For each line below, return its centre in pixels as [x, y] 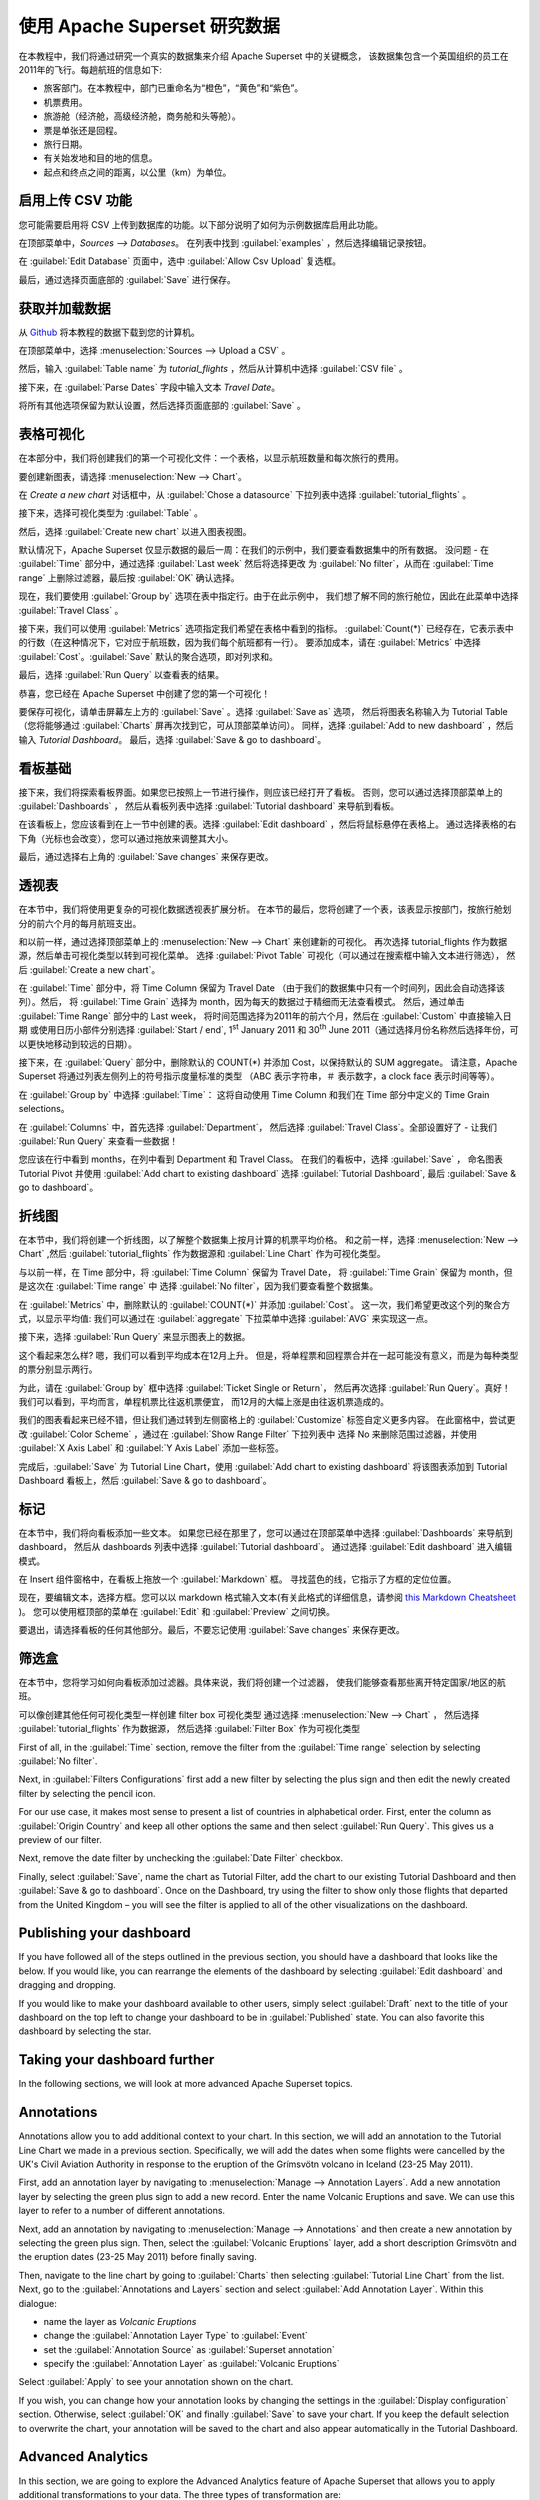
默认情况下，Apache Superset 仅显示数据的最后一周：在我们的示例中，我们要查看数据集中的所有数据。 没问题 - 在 [254, 550]
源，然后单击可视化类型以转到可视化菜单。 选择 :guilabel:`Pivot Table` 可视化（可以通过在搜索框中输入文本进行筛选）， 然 [267, 956]
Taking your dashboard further [116, 2060]
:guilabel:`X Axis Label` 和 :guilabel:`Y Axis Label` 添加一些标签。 [151, 1448]
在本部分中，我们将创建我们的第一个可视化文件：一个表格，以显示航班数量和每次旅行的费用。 [211, 458]
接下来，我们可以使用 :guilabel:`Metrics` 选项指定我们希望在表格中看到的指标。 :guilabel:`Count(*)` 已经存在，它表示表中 [266, 629]
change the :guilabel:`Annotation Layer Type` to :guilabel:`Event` [176, 2336]
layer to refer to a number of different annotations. [121, 2211]
